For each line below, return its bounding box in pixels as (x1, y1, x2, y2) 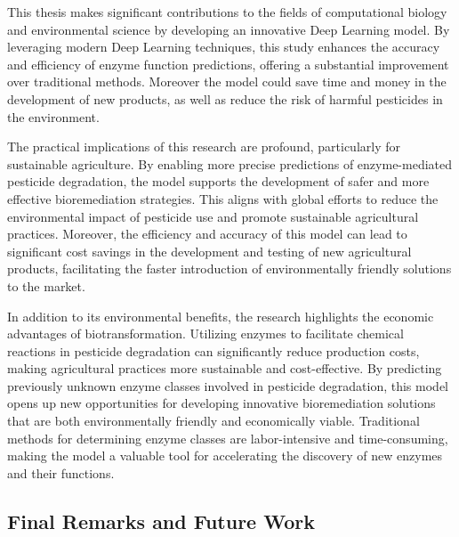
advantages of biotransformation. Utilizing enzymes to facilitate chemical (7, 324, 404, 343)
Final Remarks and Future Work (7, 507, 315, 534)
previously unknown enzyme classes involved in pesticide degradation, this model (7, 376, 448, 395)
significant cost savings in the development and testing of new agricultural (7, 241, 412, 260)
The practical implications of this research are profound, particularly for (7, 137, 400, 156)
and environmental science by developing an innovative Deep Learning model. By (7, 20, 450, 38)
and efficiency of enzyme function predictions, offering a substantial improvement (7, 54, 449, 73)
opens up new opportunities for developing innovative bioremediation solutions (7, 394, 436, 412)
